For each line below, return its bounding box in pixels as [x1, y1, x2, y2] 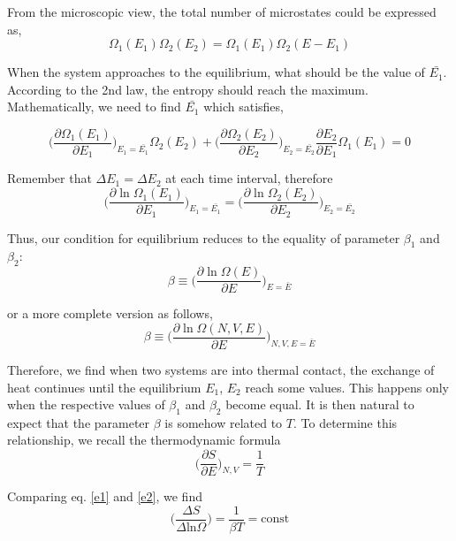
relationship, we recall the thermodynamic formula [7, 431, 281, 449]
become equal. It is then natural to [225, 395, 414, 414]
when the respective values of [7, 395, 165, 414]
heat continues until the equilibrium [7, 377, 201, 396]
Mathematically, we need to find [7, 97, 181, 116]
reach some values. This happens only [245, 377, 449, 396]
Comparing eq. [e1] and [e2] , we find [7, 487, 202, 506]
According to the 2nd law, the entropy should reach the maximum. [7, 80, 369, 98]
